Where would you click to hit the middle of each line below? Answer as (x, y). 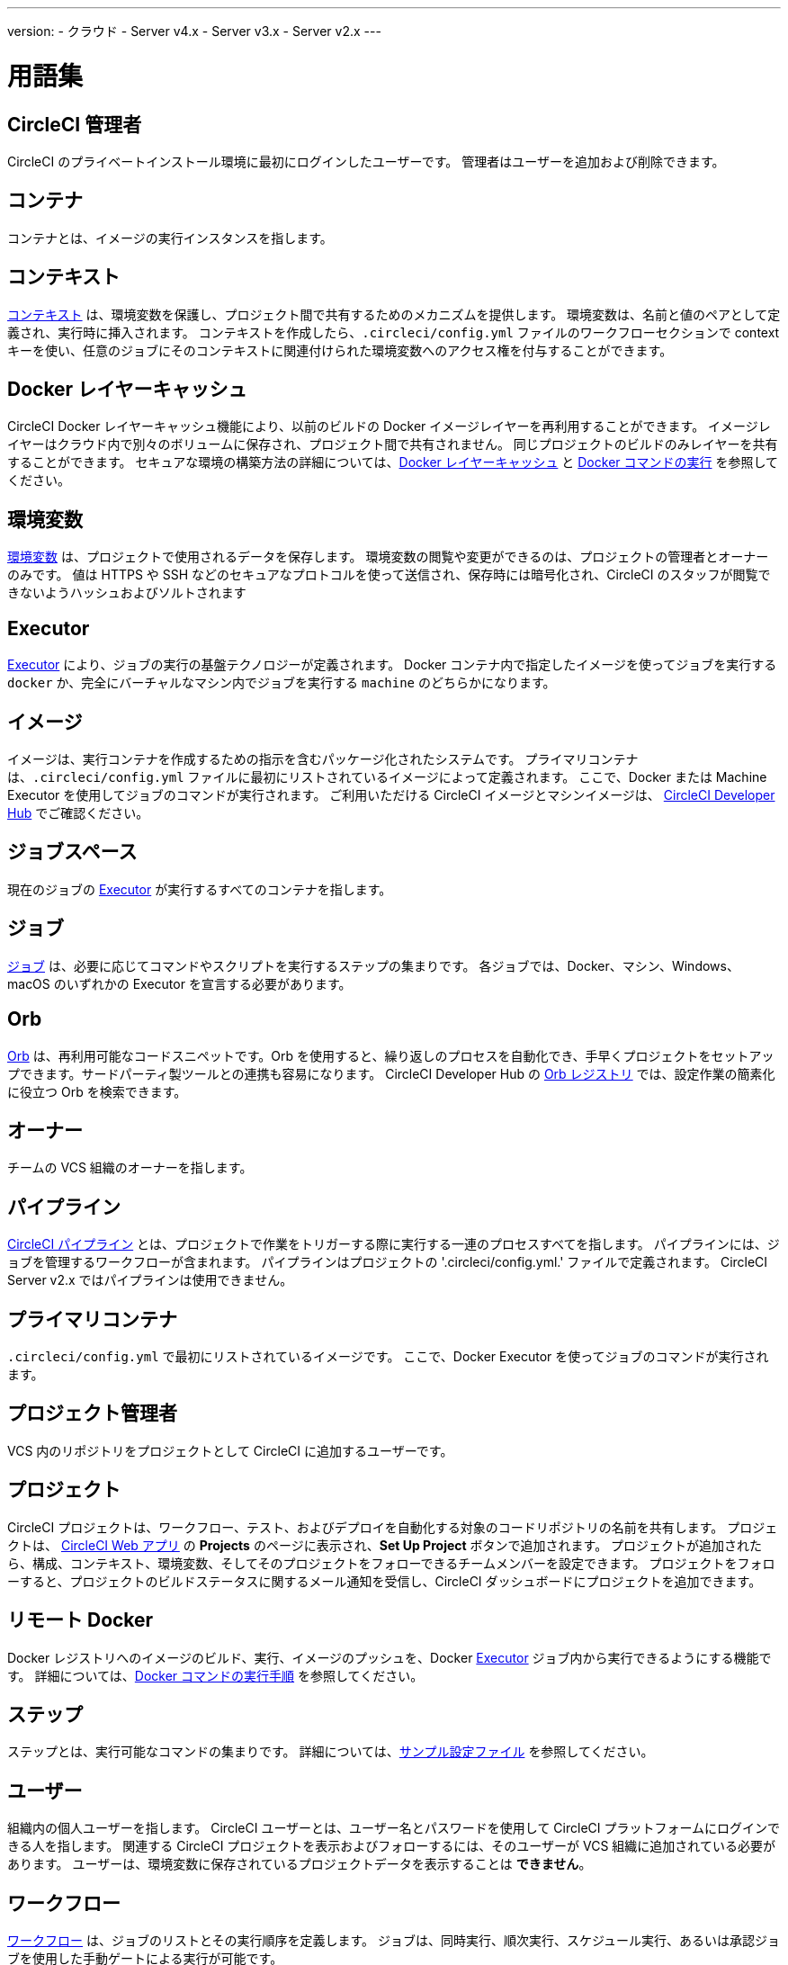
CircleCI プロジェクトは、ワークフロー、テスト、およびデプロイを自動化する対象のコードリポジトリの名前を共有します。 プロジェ (393, 1527)
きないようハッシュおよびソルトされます (127, 593)
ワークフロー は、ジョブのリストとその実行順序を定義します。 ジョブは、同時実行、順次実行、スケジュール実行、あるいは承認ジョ (394, 1941)
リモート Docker (81, 1620)
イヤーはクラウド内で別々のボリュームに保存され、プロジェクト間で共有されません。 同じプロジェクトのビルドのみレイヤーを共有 (393, 444)
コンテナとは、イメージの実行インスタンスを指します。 (170, 238)
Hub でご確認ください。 (78, 812)
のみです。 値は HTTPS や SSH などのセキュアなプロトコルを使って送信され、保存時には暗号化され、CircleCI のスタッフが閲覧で (389, 575)
